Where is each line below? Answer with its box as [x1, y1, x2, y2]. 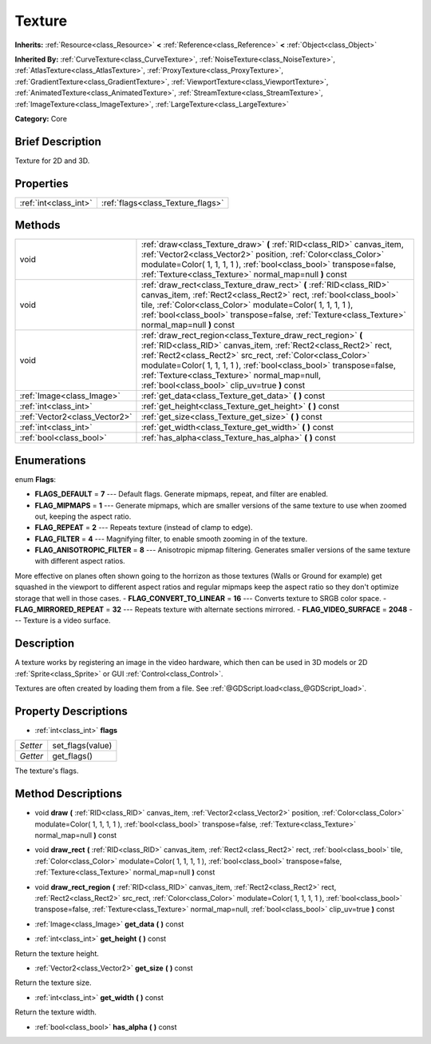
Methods [14, 218, 61, 232]
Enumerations [14, 453, 87, 467]
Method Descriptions [14, 787, 123, 801]
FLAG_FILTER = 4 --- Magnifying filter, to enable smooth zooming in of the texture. [34, 534, 307, 544]
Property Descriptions [14, 704, 128, 718]
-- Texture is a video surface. [14, 616, 111, 625]
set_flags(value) [52, 740, 113, 751]
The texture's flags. [14, 766, 79, 775]
